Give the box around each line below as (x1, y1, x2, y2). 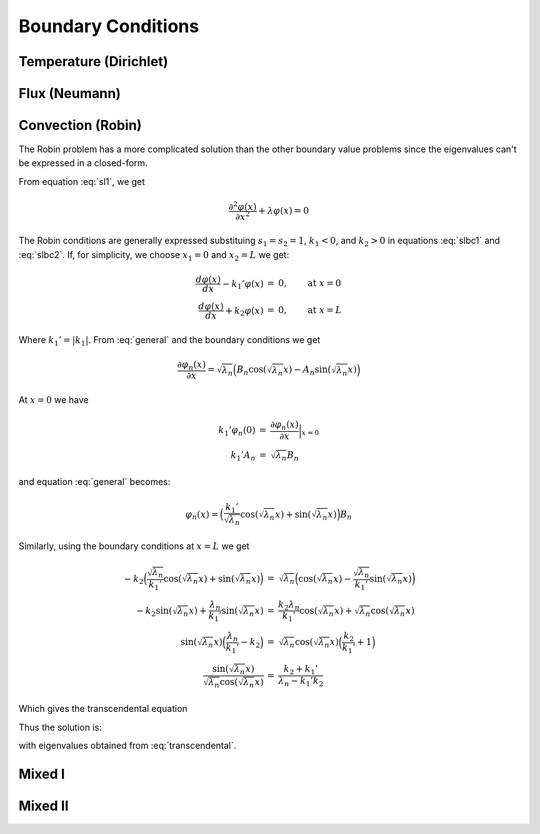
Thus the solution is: (18, 721, 102, 733)
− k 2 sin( (136, 605, 173, 619)
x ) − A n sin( (283, 364, 332, 377)
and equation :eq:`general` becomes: (18, 476, 171, 488)
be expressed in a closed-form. (18, 157, 149, 169)
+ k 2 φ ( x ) (225, 305, 264, 319)
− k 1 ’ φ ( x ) (221, 278, 264, 292)
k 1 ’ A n (230, 450, 256, 464)
